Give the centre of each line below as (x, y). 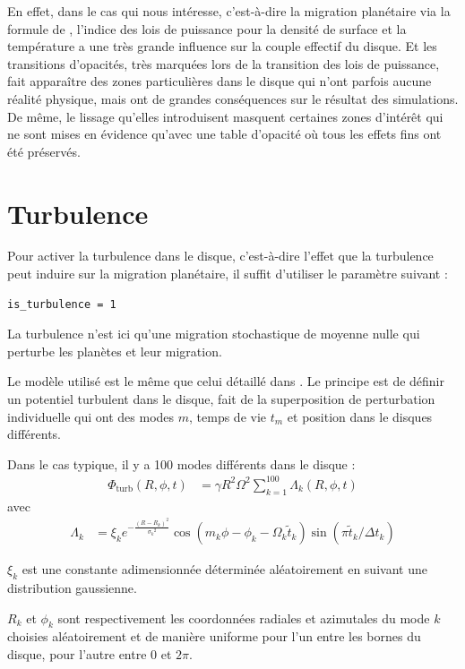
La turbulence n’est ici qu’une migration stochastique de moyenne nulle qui (214, 334)
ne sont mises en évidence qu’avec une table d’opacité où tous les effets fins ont (224, 134)
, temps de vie (228, 416)
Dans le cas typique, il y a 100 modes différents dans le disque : (181, 463)
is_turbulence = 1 (62, 304)
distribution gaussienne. (72, 588)
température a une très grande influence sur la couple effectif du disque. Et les (222, 46)
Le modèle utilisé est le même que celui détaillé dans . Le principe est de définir (226, 381)
